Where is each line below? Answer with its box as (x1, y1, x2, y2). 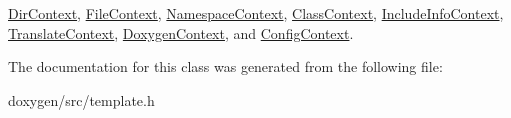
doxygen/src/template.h (8, 89, 155, 110)
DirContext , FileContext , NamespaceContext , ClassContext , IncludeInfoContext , (8, 3, 504, 23)
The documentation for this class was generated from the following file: (8, 56, 443, 77)
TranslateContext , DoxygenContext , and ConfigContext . (8, 22, 354, 43)
